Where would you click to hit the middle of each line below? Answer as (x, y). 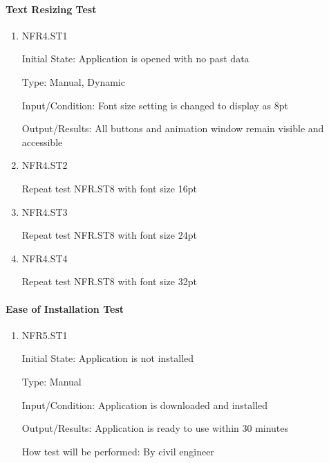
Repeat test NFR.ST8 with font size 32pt (109, 281)
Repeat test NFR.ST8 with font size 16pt (109, 188)
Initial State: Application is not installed (108, 358)
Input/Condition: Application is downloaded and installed (145, 405)
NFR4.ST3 (45, 211)
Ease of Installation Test (65, 308)
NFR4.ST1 (45, 35)
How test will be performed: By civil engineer (118, 451)
